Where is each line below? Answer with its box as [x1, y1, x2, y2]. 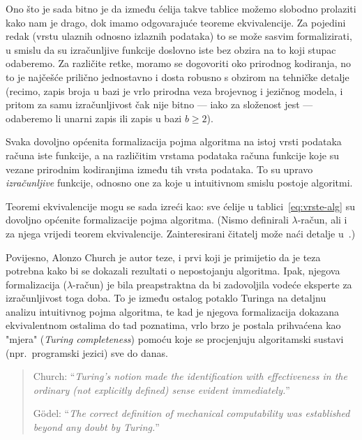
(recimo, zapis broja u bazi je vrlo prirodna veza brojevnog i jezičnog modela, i [6, 83, 343, 98]
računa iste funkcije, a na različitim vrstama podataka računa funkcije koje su [6, 147, 339, 162]
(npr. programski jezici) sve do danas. [6, 345, 168, 360]
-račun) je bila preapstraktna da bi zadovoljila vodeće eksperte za [73, 277, 352, 291]
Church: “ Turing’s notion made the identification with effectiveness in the [33, 369, 347, 383]
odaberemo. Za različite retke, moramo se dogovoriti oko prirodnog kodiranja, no [6, 56, 352, 71]
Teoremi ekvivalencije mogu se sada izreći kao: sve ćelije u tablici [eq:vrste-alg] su [6, 198, 355, 213]
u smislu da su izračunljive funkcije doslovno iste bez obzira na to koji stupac [6, 42, 336, 57]
